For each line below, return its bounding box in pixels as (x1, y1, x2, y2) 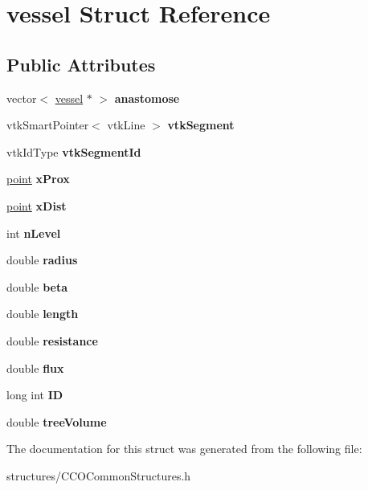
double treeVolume (6, 413, 107, 430)
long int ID (6, 386, 63, 403)
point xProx (6, 170, 70, 187)
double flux (6, 359, 64, 376)
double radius (6, 251, 78, 268)
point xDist (6, 197, 67, 214)
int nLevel (6, 224, 61, 241)
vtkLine (107, 116, 145, 133)
